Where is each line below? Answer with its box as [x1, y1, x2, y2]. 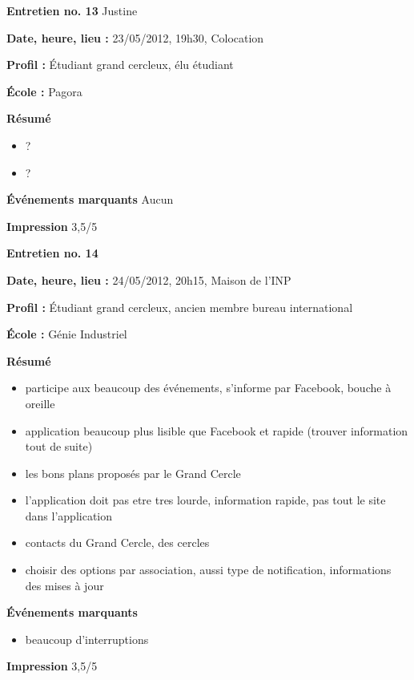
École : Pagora [6, 83, 82, 99]
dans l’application [25, 507, 113, 524]
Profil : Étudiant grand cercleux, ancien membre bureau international [6, 298, 353, 315]
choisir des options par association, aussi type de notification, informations [25, 561, 392, 578]
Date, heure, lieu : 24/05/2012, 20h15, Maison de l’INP [6, 271, 291, 288]
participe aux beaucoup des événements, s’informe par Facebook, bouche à [25, 379, 392, 396]
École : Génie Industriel [6, 326, 127, 342]
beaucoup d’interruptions [25, 630, 149, 647]
